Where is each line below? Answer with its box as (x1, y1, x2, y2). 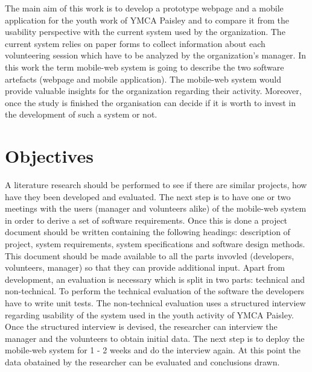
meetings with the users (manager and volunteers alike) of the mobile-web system (5, 202, 307, 215)
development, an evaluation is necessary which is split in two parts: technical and (5, 273, 305, 285)
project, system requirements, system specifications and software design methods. (5, 238, 305, 250)
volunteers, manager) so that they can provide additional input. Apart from (5, 261, 285, 274)
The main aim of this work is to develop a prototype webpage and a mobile (5, 2, 284, 14)
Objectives (5, 143, 94, 168)
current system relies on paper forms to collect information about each (5, 37, 266, 49)
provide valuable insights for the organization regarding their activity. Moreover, (5, 84, 302, 97)
